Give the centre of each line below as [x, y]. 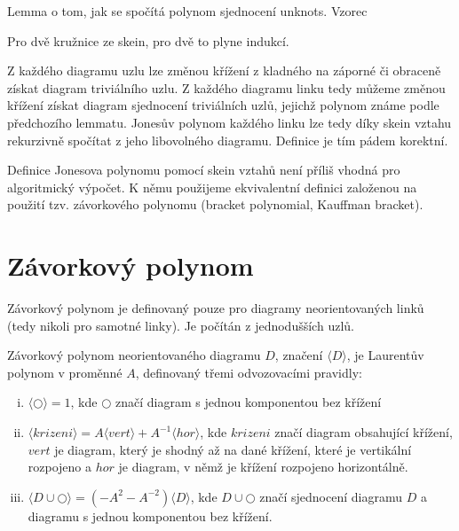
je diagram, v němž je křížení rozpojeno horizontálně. [263, 467]
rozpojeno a [60, 467]
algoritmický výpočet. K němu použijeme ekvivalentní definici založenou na [212, 187]
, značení [299, 355]
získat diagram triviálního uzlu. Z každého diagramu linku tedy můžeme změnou [226, 87]
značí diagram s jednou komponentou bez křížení [248, 402]
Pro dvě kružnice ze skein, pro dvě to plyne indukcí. [148, 40]
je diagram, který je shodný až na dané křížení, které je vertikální [233, 449]
